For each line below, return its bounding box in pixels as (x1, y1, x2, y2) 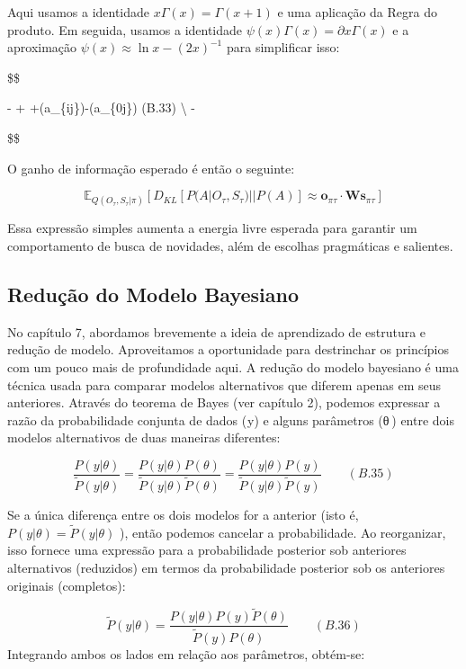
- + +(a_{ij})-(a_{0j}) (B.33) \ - (7, 98, 196, 117)
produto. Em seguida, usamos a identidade (7, 20, 243, 39)
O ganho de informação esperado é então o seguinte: (7, 158, 295, 177)
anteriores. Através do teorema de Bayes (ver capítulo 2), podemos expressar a (7, 393, 441, 412)
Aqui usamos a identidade (7, 3, 150, 21)
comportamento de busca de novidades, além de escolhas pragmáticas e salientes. (7, 236, 453, 254)
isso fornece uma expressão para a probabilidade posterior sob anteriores (7, 540, 407, 559)
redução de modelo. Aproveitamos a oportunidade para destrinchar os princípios (7, 340, 450, 359)
